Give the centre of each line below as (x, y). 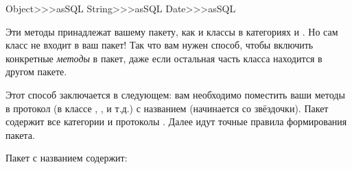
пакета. (20, 134)
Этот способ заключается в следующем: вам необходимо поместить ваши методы (175, 94)
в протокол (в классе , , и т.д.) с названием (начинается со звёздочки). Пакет (167, 108)
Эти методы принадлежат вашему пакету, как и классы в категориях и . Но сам (172, 31)
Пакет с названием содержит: (67, 158)
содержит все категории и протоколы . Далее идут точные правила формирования (176, 121)
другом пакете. (36, 71)
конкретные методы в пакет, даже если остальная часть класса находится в (164, 58)
